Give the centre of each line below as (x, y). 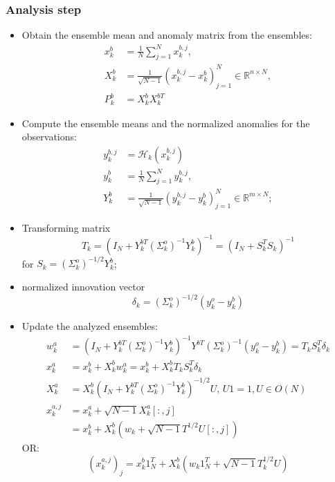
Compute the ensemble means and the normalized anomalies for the (166, 123)
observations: (49, 137)
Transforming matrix (66, 227)
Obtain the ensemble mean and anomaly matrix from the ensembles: (167, 35)
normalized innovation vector (83, 287)
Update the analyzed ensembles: (90, 326)
